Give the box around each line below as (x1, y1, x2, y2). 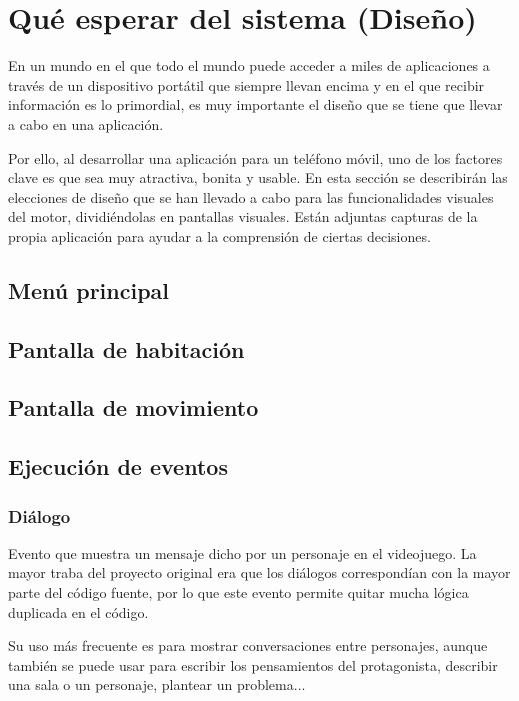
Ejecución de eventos (8, 451, 228, 482)
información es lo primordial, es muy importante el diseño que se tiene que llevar (8, 94, 503, 115)
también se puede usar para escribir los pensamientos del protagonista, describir (8, 654, 498, 675)
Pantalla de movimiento (8, 392, 259, 423)
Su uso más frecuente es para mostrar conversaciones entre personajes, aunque (8, 635, 488, 656)
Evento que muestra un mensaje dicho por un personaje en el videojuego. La (8, 542, 477, 563)
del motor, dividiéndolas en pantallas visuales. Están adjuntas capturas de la (8, 206, 478, 227)
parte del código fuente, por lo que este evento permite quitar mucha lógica (8, 582, 469, 602)
